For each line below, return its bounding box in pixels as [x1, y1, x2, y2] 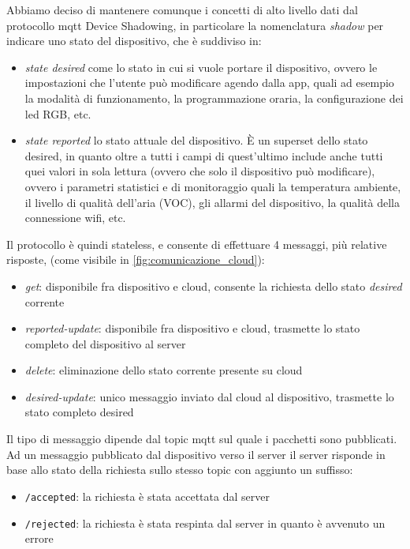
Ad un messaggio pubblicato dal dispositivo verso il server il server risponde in [6, 446, 386, 462]
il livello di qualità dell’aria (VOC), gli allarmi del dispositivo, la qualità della [24, 194, 400, 210]
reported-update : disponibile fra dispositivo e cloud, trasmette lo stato [24, 320, 360, 337]
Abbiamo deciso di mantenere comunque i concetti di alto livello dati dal [6, 2, 358, 17]
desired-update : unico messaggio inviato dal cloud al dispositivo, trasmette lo [24, 388, 394, 404]
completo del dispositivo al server [24, 335, 186, 352]
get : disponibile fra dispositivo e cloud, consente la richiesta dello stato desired [24, 277, 402, 294]
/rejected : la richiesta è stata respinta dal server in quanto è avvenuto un [24, 514, 386, 531]
